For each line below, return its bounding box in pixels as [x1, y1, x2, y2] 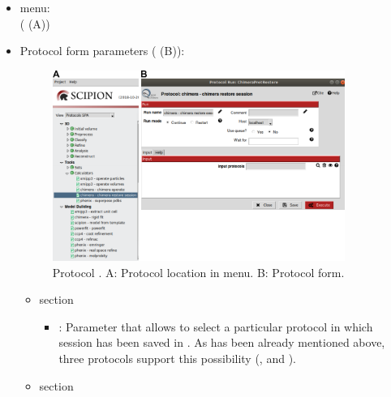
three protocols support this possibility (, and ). [58, 350, 296, 367]
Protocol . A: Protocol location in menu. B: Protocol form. [52, 263, 345, 280]
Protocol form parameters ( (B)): [19, 42, 185, 59]
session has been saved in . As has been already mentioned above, [58, 334, 385, 351]
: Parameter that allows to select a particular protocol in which [58, 318, 373, 335]
